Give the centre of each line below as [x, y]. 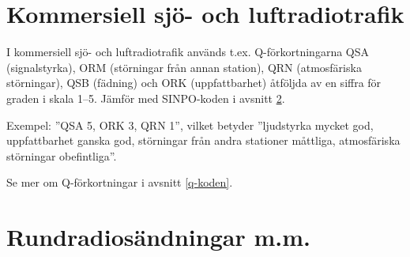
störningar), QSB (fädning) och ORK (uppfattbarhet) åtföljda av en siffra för [194, 83]
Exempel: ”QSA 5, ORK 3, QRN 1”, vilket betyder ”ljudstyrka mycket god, [190, 125]
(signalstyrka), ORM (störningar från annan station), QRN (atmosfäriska [184, 67]
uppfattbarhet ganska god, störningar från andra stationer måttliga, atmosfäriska [203, 140]
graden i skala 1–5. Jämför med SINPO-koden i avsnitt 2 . [146, 98]
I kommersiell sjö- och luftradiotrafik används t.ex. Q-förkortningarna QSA [188, 52]
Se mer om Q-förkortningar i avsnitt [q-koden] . [120, 182]
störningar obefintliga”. [62, 155]
